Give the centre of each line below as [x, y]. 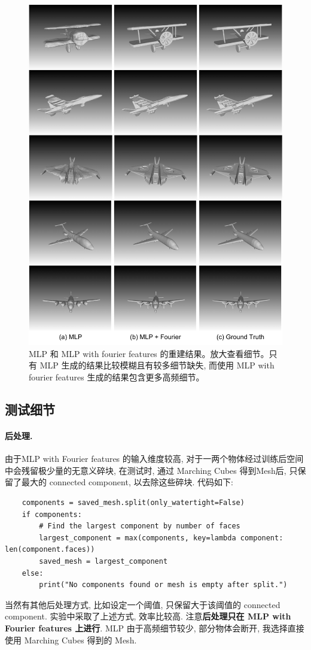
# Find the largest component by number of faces [140, 526]
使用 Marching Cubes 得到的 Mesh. [71, 640]
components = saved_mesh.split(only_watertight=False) [133, 503]
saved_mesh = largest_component [103, 561]
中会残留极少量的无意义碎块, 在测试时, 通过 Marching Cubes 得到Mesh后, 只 [151, 470]
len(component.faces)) [50, 550]
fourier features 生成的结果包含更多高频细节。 [117, 377]
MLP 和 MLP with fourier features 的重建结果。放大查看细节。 [149, 353]
